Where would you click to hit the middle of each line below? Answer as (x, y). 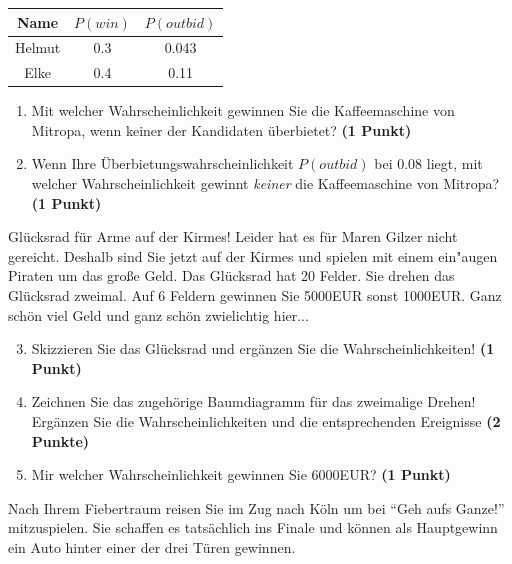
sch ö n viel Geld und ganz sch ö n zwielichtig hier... (158, 314)
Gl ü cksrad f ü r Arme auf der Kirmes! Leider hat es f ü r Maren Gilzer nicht (233, 236)
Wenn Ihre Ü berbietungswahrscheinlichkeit (162, 163)
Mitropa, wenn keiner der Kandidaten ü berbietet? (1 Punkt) (221, 129)
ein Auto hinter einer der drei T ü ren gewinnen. (152, 546)
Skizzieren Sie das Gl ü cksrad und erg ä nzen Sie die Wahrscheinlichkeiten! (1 (263, 348)
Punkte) (60, 440)
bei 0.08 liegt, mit (428, 163)
